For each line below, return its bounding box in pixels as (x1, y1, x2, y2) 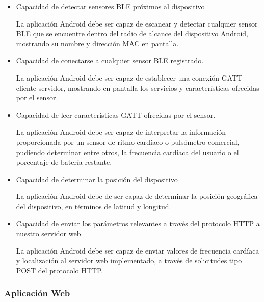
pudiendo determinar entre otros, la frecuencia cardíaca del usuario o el (16, 146, 239, 157)
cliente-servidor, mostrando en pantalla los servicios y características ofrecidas (16, 82, 259, 93)
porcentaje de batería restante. (16, 157, 112, 167)
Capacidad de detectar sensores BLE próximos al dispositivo (16, 1, 205, 11)
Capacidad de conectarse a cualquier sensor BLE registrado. (16, 55, 204, 66)
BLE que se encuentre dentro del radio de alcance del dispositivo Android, (16, 28, 248, 39)
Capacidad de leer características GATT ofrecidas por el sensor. (16, 109, 216, 120)
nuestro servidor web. (16, 228, 83, 239)
